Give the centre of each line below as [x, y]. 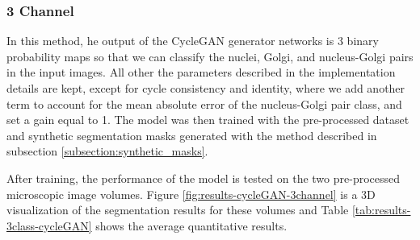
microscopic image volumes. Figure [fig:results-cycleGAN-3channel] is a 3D [191, 194]
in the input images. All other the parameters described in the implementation [201, 72]
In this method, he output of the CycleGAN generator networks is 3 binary [193, 41]
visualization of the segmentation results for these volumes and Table [178, 210]
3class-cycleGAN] [49, 225]
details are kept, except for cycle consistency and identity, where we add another [206, 88]
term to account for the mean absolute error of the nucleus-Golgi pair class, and [204, 103]
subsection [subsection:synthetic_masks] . [107, 151]
